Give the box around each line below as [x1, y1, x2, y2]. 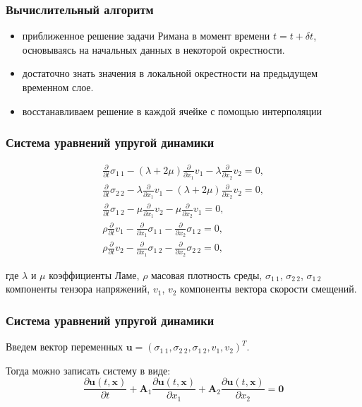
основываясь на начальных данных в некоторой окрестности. [22, 42, 285, 57]
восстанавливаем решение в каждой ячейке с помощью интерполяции [22, 103, 322, 118]
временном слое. [22, 80, 94, 94]
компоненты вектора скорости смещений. [180, 281, 357, 296]
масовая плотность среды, [151, 267, 263, 282]
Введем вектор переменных [6, 339, 123, 354]
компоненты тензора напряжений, [6, 281, 150, 296]
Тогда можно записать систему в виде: [6, 362, 171, 377]
